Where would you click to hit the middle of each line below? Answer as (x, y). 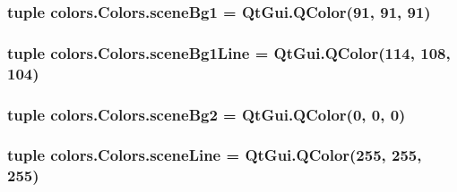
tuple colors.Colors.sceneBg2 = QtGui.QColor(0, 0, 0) (207, 114)
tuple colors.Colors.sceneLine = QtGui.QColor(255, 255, (215, 155)
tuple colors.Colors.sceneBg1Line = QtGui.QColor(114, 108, (229, 52)
